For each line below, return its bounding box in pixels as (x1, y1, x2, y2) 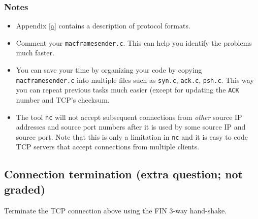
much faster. (16, 47, 54, 58)
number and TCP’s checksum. (16, 94, 110, 105)
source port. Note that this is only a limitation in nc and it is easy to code (16, 131, 248, 142)
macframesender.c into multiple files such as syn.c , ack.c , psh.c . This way (16, 74, 254, 85)
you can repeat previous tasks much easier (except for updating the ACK (16, 84, 239, 95)
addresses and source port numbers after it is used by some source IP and (16, 121, 246, 132)
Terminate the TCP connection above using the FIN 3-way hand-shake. (4, 205, 227, 215)
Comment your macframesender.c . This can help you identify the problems (16, 37, 252, 48)
